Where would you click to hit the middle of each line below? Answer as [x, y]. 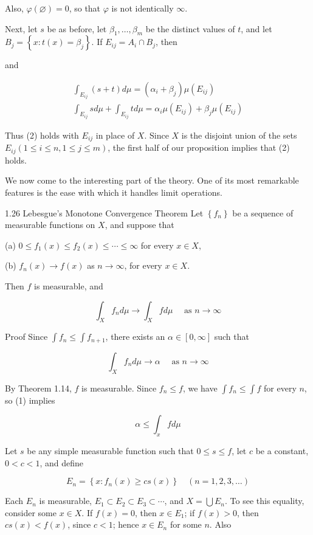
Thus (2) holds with [42, 135]
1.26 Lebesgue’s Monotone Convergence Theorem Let [104, 212]
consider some [31, 512]
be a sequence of [263, 212]
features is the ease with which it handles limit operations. [114, 192]
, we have [200, 388]
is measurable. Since [119, 388]
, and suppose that [139, 225]
